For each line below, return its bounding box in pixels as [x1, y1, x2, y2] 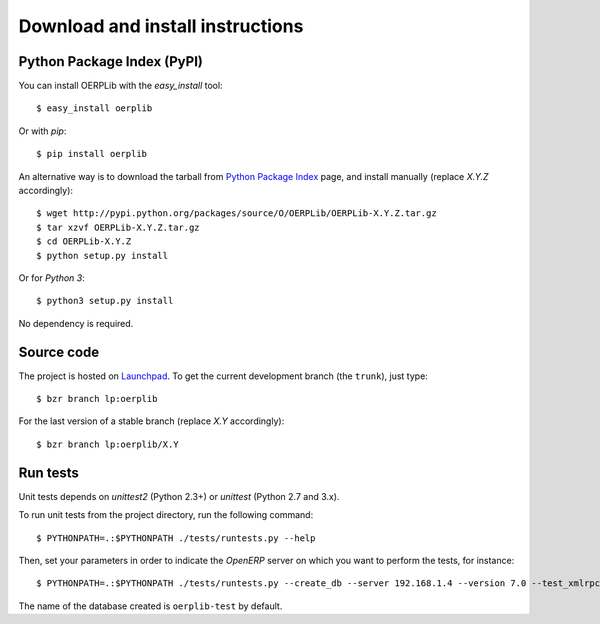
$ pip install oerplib [36, 148, 148, 160]
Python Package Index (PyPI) [18, 53, 204, 70]
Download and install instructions [18, 15, 304, 37]
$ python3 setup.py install [36, 295, 174, 307]
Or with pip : [18, 125, 67, 137]
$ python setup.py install [36, 250, 169, 261]
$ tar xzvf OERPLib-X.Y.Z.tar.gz [36, 221, 200, 233]
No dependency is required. [18, 317, 134, 329]
